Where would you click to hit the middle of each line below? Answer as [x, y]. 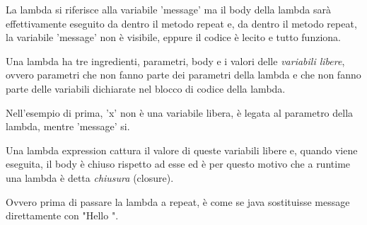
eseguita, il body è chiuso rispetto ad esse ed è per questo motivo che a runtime [178, 164]
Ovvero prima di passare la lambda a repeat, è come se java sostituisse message [178, 201]
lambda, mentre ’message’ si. [68, 126]
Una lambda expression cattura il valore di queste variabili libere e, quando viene [182, 150]
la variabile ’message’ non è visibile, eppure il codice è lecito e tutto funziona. [173, 37]
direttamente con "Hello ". [62, 215]
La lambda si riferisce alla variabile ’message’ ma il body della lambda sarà [168, 9]
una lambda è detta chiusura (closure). [90, 177]
